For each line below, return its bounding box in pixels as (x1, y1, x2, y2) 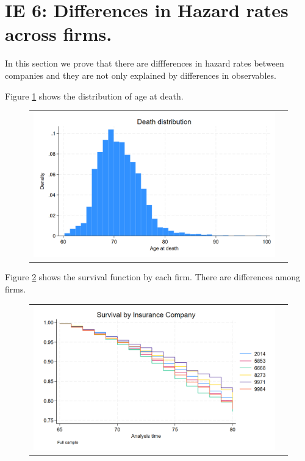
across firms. (5, 21, 112, 46)
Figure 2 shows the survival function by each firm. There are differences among (5, 270, 301, 283)
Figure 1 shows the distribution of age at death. (5, 89, 184, 102)
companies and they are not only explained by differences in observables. (5, 68, 276, 81)
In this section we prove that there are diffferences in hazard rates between (5, 57, 284, 70)
